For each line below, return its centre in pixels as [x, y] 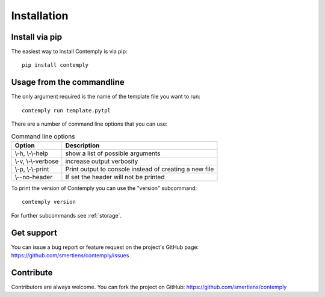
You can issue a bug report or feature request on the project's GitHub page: [105, 247]
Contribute [32, 273]
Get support [34, 232]
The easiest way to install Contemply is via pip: [69, 52]
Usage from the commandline [68, 82]
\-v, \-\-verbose [37, 161]
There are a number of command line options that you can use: [89, 124]
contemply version [49, 202]
